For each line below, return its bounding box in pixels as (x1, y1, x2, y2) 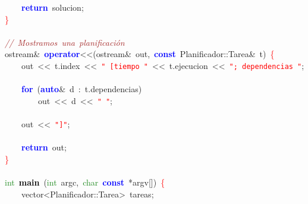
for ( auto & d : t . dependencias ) (21, 83, 142, 95)
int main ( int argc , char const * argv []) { (5, 176, 165, 189)
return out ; (21, 141, 67, 153)
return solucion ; (21, 1, 84, 13)
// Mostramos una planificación (5, 36, 125, 48)
